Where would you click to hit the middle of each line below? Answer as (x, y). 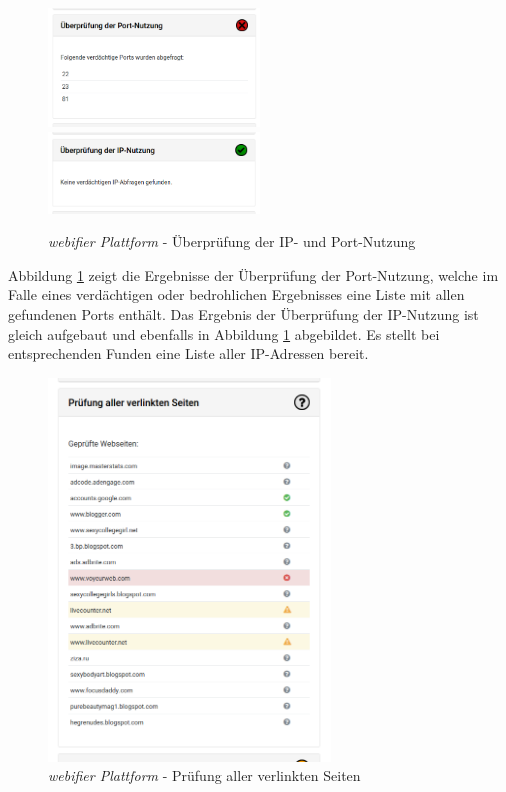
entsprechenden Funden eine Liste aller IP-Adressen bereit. (188, 353)
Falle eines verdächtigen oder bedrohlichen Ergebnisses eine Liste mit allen (236, 294)
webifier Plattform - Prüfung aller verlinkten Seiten (204, 775)
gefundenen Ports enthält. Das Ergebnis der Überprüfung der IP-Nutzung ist (243, 313)
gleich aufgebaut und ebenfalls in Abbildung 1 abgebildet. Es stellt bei (224, 333)
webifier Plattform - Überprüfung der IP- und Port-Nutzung (232, 241)
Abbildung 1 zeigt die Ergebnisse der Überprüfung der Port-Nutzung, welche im (253, 274)
